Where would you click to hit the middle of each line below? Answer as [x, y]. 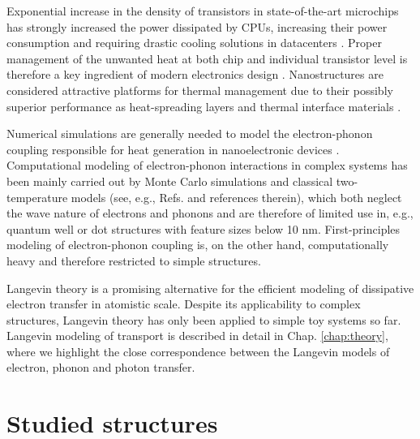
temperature [37, 197]
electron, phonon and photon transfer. [101, 367]
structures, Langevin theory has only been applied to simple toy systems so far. [204, 319]
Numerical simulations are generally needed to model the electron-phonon [190, 133]
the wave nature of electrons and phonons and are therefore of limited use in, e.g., [210, 213]
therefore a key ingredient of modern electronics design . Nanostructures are [195, 74]
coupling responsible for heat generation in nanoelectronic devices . [173, 149]
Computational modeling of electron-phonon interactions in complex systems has [207, 165]
